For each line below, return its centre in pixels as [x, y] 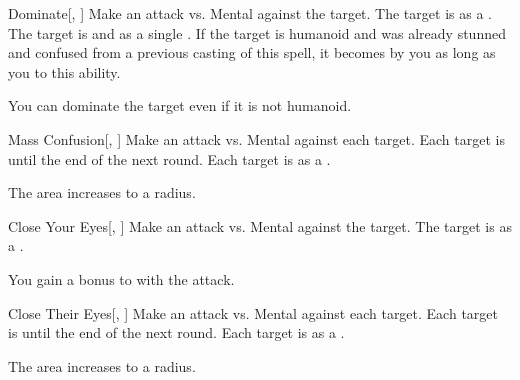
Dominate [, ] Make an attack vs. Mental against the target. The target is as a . [250, 13]
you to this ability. [64, 71]
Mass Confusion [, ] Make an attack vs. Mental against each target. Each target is [256, 138]
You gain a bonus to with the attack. [121, 278]
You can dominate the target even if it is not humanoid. [180, 105]
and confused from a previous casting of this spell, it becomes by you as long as [252, 52]
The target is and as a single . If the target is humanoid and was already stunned [257, 32]
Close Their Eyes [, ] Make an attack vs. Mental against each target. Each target [253, 312]
